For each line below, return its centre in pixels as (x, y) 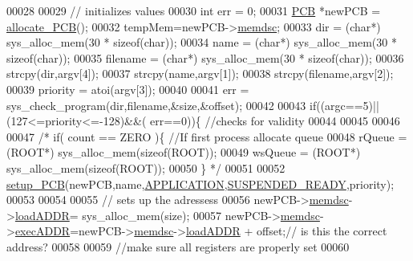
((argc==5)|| (348, 105)
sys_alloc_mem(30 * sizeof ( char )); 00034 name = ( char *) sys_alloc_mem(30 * (202, 42)
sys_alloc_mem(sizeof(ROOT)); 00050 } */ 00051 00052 (146, 167)
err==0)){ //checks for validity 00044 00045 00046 (275, 121)
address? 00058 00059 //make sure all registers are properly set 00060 (178, 246)
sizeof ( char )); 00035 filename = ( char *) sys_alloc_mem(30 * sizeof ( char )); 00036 (205, 57)
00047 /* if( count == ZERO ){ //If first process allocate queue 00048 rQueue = (207, 136)
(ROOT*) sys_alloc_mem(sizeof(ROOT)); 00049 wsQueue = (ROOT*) (184, 152)
